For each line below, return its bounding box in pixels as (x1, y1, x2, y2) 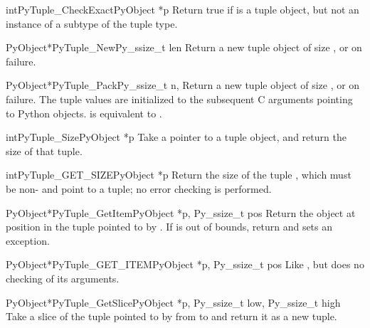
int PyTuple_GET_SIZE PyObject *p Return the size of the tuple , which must (6, 167, 351, 182)
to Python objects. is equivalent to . (6, 105, 162, 120)
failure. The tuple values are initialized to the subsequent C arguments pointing (6, 91, 353, 106)
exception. (6, 233, 50, 248)
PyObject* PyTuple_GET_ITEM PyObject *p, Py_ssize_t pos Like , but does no (6, 257, 364, 272)
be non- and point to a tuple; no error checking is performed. (6, 181, 272, 196)
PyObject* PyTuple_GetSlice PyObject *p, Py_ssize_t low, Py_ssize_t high (6, 295, 341, 310)
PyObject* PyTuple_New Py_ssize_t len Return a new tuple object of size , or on (6, 40, 362, 55)
